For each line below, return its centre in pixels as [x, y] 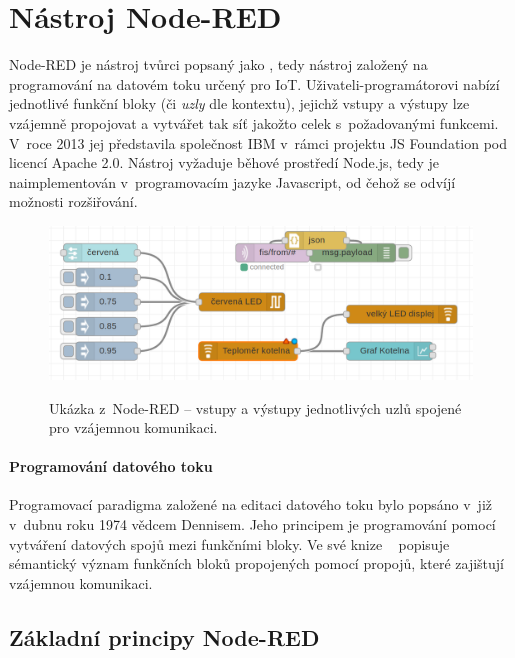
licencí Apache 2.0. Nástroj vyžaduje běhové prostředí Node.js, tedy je [224, 162]
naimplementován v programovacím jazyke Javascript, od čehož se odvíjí [232, 181]
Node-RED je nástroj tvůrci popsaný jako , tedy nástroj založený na [218, 64]
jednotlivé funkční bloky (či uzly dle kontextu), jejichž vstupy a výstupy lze [239, 103]
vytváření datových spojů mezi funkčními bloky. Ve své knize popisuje [229, 543]
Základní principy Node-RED [164, 636]
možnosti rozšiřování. [73, 201]
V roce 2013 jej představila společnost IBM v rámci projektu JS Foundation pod [258, 142]
